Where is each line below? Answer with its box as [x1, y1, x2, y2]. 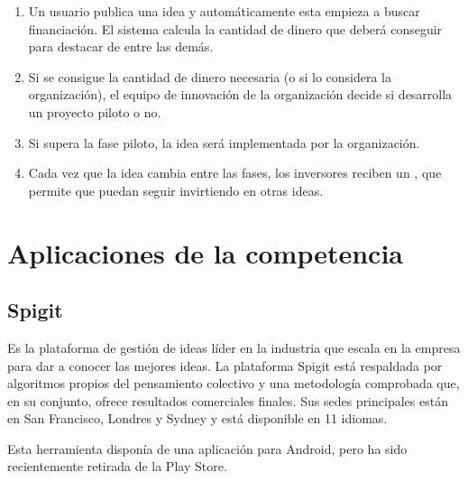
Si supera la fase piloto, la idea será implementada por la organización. [28, 133, 420, 152]
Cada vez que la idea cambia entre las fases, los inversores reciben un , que [28, 163, 442, 182]
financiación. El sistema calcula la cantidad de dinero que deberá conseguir [28, 19, 443, 38]
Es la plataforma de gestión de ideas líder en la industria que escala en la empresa [7, 338, 461, 356]
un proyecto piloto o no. [28, 102, 161, 121]
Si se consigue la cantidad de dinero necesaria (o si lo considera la [28, 67, 391, 86]
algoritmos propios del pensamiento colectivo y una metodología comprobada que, [7, 374, 460, 393]
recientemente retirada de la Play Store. [7, 457, 227, 476]
